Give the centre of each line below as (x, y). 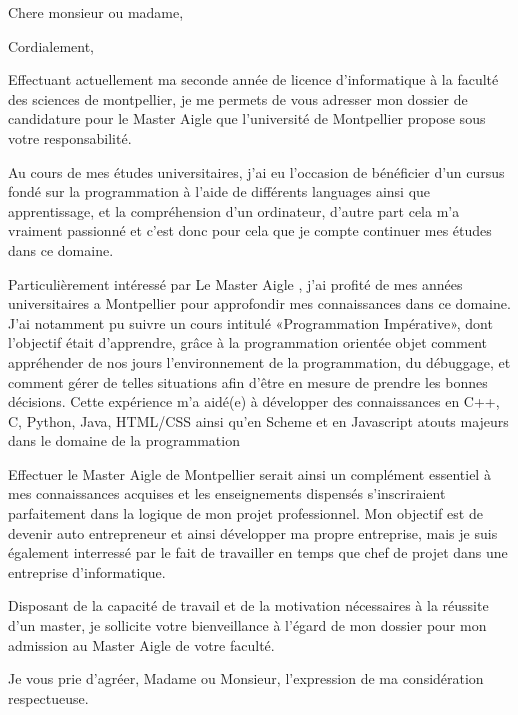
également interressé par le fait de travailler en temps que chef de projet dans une (258, 552)
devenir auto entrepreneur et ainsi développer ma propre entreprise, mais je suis (253, 532)
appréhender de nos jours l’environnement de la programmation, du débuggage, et (259, 361)
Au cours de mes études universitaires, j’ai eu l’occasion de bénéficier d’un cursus (256, 171)
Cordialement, (51, 45)
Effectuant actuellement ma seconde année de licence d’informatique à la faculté (253, 79)
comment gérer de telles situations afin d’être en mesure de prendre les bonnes (248, 381)
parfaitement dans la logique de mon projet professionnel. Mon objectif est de (245, 513)
